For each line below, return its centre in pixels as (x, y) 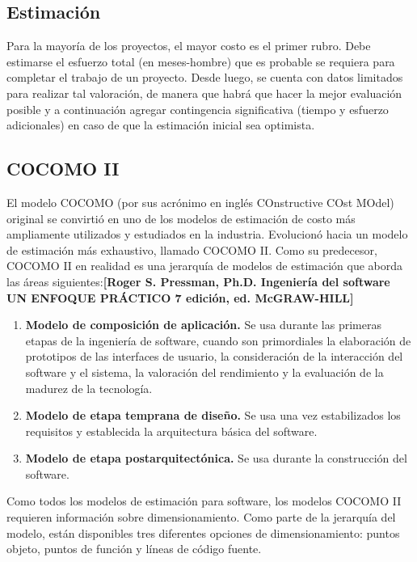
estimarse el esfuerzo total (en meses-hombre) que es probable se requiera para (201, 61)
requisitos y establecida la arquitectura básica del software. (171, 431)
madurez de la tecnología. (89, 388)
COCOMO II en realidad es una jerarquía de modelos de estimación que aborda (204, 266)
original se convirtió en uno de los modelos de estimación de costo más (181, 218)
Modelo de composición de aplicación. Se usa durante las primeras (203, 325)
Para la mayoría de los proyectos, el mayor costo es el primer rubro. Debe (189, 46)
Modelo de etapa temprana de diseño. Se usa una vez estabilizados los (213, 415)
